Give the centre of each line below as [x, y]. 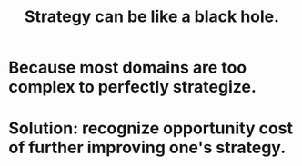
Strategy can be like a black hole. [152, 17]
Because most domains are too [128, 68]
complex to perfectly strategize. [132, 87]
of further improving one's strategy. [147, 148]
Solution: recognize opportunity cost [151, 128]
